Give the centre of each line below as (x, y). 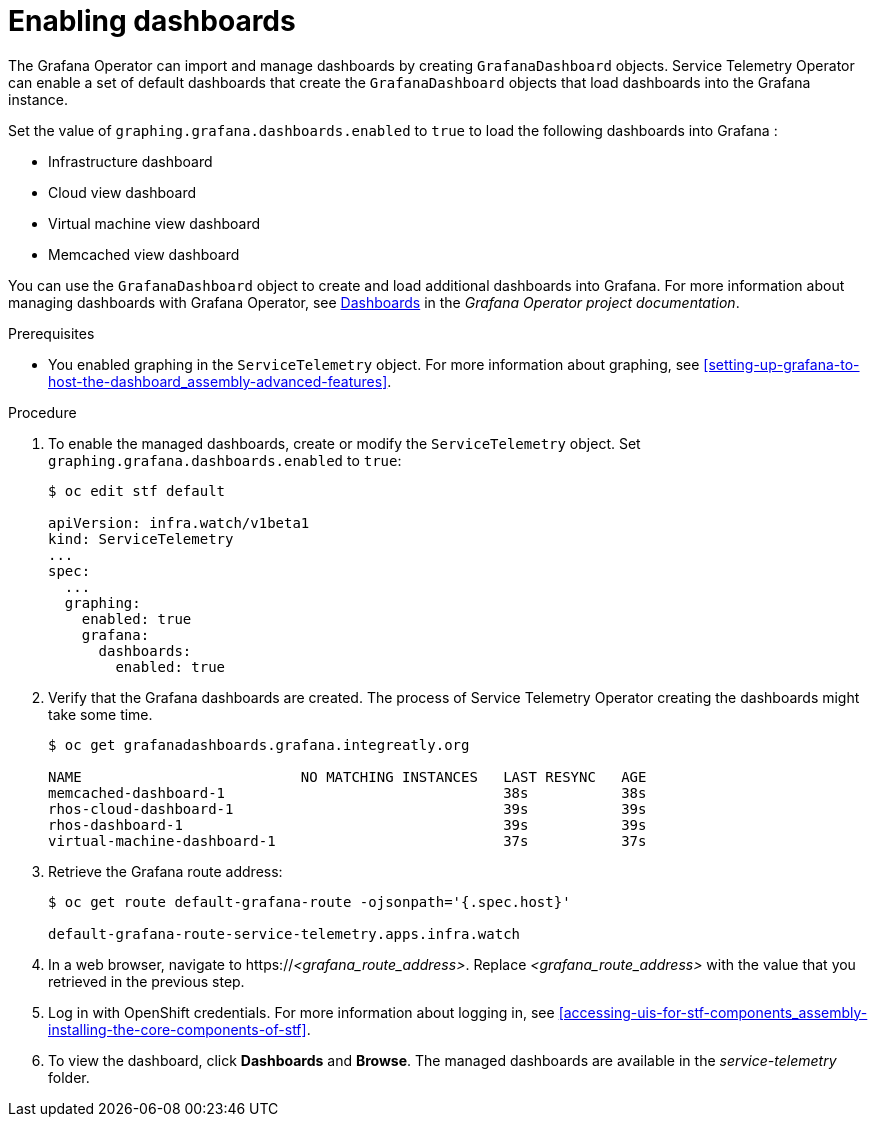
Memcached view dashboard (144, 254)
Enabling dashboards (152, 21)
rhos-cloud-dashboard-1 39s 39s (347, 808)
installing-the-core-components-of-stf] (177, 1029)
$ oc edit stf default (137, 490)
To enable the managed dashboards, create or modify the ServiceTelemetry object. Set (344, 443)
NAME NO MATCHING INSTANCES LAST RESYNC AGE (347, 776)
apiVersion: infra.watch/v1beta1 (179, 522)
